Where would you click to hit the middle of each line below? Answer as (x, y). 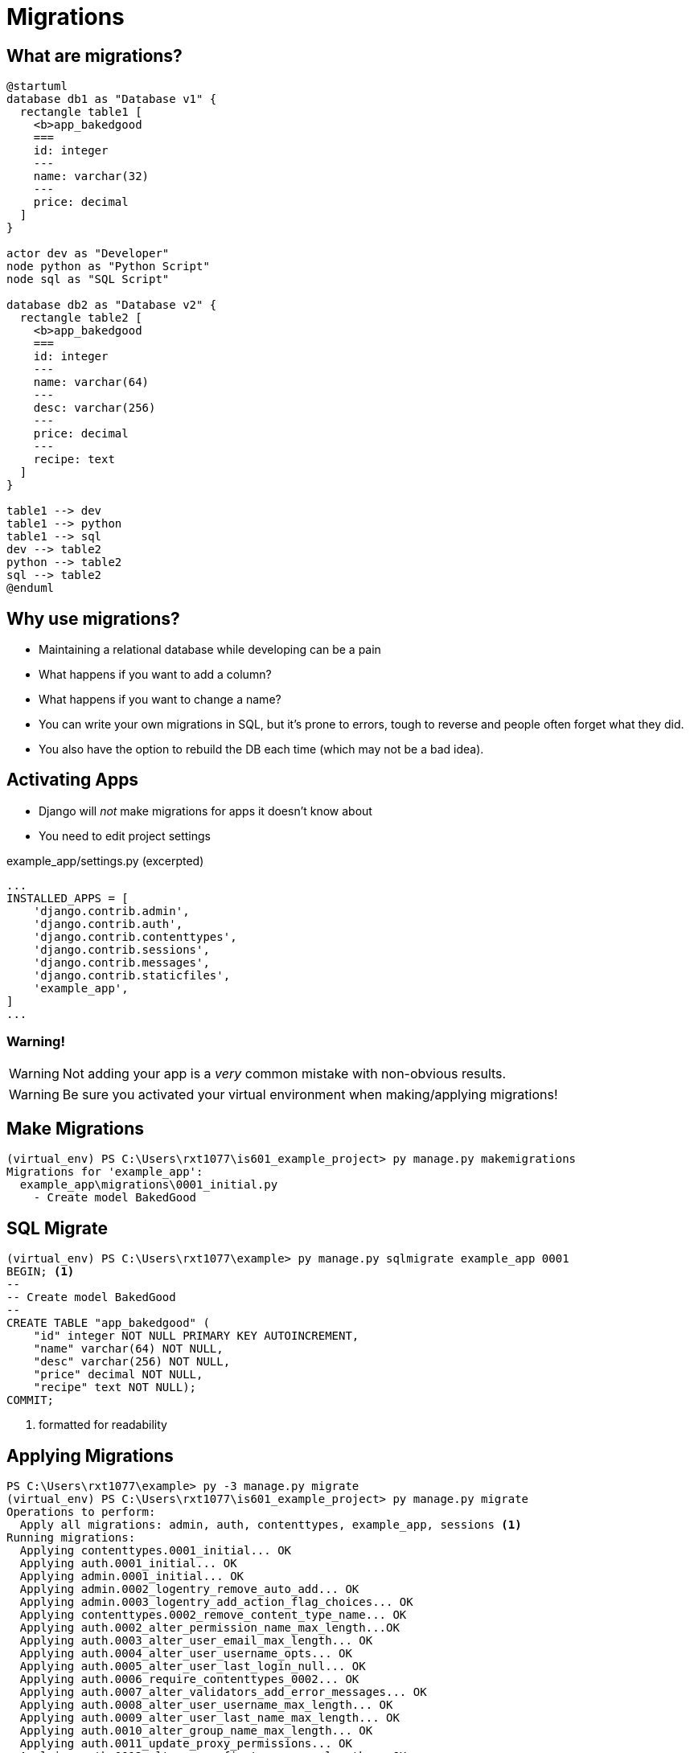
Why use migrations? (93, 618)
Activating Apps (73, 780)
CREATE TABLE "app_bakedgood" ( (108, 1323)
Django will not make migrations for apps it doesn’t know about (205, 811)
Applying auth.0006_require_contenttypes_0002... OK (189, 1679)
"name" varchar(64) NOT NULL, (128, 1349)
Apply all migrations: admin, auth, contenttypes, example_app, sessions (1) (271, 1525)
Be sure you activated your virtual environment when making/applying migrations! (310, 1094)
